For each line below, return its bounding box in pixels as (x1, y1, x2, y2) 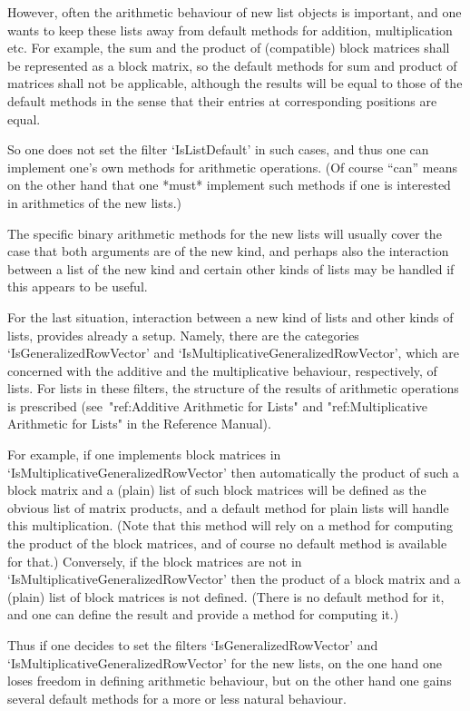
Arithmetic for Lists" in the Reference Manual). (7, 414, 271, 433)
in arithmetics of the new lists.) (7, 193, 181, 212)
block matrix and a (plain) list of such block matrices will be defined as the (7, 480, 426, 499)
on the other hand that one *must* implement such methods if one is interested (7, 175, 451, 194)
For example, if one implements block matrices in (7, 445, 281, 464)
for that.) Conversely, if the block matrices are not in (7, 551, 302, 570)
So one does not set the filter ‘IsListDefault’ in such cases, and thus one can (7, 140, 429, 159)
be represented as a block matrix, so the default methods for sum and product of (7, 55, 457, 74)
